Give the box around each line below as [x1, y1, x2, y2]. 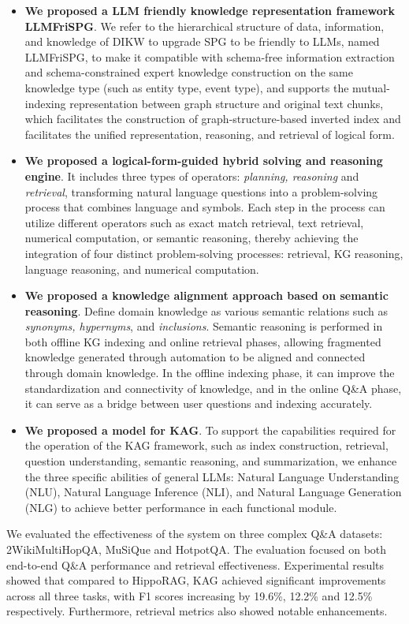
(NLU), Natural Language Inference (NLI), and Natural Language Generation [24, 484, 402, 500]
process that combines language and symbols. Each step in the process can [24, 199, 385, 215]
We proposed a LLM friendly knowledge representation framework [24, 2, 395, 18]
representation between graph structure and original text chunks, [69, 95, 384, 111]
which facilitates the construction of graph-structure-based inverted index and [24, 110, 401, 127]
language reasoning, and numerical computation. [24, 260, 259, 277]
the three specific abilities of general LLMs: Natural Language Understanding [24, 468, 400, 484]
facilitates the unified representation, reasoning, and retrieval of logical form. [24, 125, 395, 142]
